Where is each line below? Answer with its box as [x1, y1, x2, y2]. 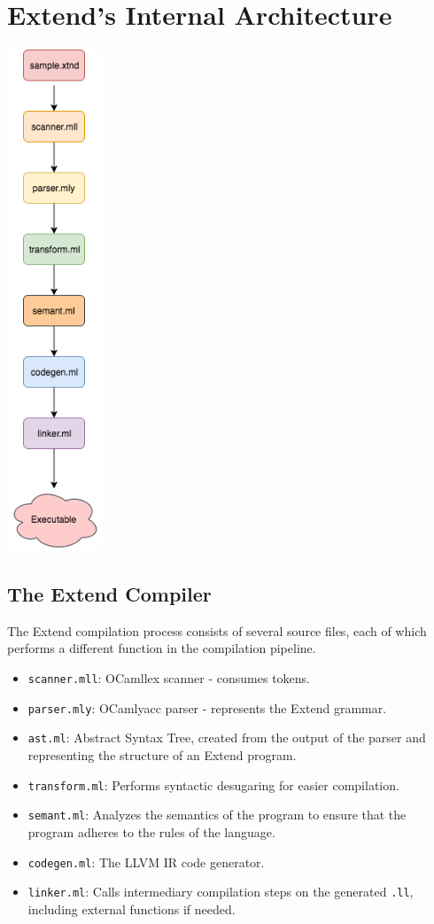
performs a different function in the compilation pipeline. [7, 639, 316, 657]
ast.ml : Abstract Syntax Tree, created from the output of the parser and [27, 728, 426, 747]
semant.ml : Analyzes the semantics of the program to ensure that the [27, 805, 407, 824]
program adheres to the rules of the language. [27, 822, 275, 841]
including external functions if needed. [27, 899, 236, 918]
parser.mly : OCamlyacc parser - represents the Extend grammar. [27, 698, 387, 717]
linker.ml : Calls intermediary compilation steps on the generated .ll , [27, 882, 414, 901]
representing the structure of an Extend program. [27, 746, 297, 764]
